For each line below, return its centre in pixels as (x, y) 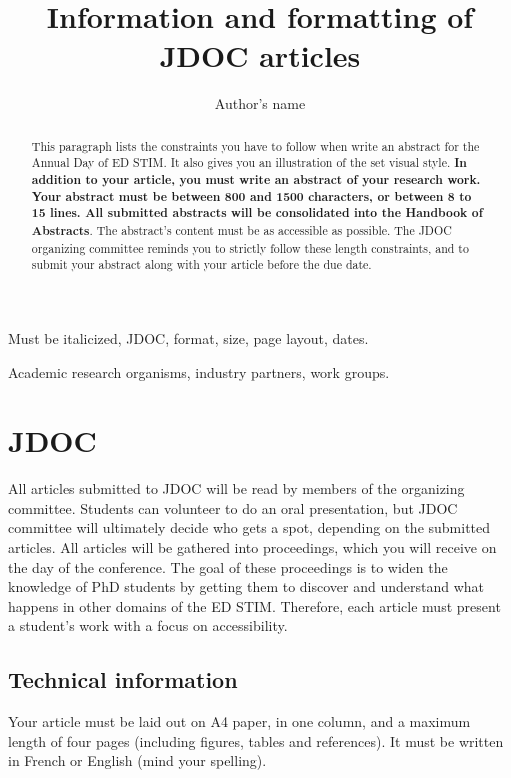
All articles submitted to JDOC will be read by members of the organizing (236, 488)
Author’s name (260, 103)
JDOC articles (260, 55)
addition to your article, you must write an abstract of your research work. (256, 180)
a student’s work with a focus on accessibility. (148, 625)
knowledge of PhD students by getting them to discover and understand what (246, 586)
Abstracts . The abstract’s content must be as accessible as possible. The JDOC (241, 230)
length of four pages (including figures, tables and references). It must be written (256, 740)
